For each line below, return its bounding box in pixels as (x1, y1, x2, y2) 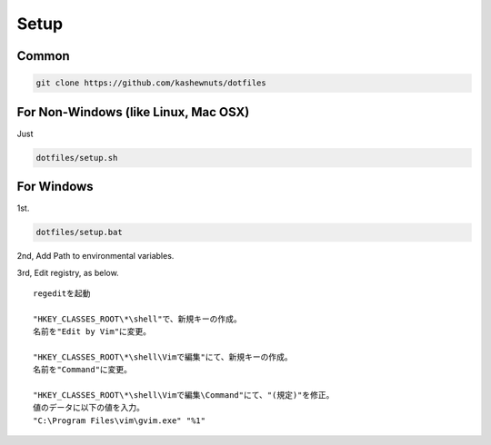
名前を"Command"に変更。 (33, 364, 132, 375)
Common (16, 48, 70, 64)
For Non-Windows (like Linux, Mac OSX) (16, 104, 250, 120)
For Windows (16, 179, 95, 194)
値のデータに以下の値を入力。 (33, 402, 145, 413)
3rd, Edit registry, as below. (16, 267, 119, 278)
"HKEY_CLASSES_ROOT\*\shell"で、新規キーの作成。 (33, 313, 243, 324)
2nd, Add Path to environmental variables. (16, 251, 175, 262)
